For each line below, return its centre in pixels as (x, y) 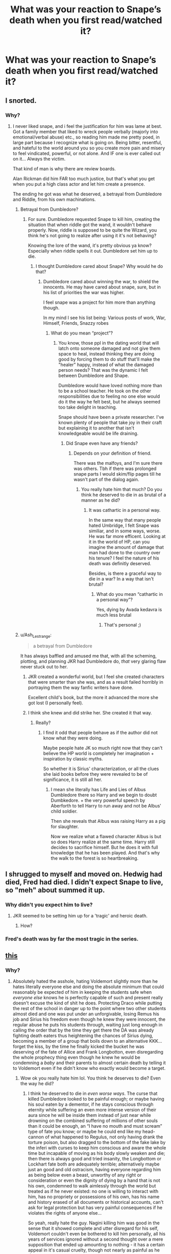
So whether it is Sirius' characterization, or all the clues (101, 769)
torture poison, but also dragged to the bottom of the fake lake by (97, 1142)
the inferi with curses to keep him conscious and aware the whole (97, 1148)
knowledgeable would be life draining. (99, 433)
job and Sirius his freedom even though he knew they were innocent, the (89, 1019)
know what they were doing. (73, 738)
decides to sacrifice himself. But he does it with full (104, 847)
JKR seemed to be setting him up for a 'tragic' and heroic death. (80, 916)
